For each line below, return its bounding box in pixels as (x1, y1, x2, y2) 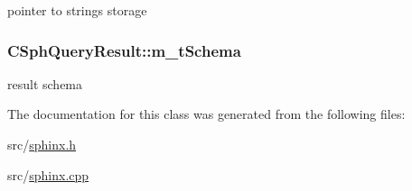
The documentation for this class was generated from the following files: (7, 105, 406, 123)
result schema (7, 74, 83, 93)
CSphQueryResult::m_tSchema (7, 39, 241, 61)
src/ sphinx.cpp (7, 165, 89, 184)
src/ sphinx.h (7, 135, 77, 153)
